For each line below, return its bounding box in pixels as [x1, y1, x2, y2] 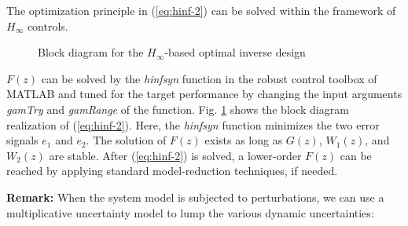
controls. [27, 17, 68, 34]
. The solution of [86, 132, 167, 148]
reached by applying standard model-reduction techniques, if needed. [6, 162, 338, 179]
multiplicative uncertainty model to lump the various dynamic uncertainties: [6, 204, 374, 221]
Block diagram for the [38, 44, 144, 60]
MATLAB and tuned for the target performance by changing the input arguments [6, 86, 402, 102]
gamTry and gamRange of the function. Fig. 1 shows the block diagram [6, 100, 349, 117]
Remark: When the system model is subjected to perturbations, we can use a [6, 188, 384, 205]
